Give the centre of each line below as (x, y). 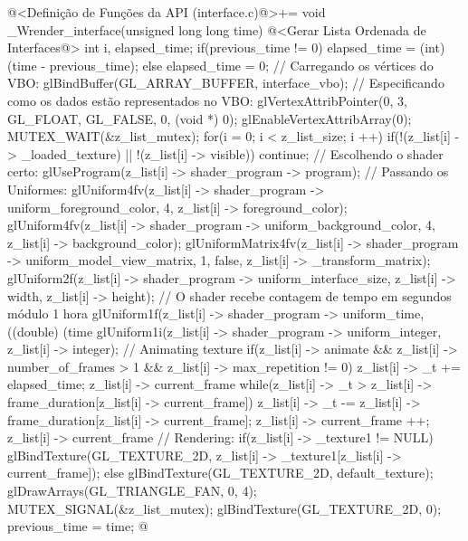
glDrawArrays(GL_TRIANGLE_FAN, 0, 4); (132, 491)
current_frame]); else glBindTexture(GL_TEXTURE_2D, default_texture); (220, 473)
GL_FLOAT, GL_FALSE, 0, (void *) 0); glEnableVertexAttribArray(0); (210, 118)
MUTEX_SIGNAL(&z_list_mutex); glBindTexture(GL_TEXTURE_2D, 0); (224, 508)
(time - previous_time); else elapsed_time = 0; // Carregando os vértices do (220, 65)
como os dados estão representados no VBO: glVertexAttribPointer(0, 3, (207, 100)
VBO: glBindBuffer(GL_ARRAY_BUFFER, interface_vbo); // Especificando (226, 83)
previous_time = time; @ (78, 526)
